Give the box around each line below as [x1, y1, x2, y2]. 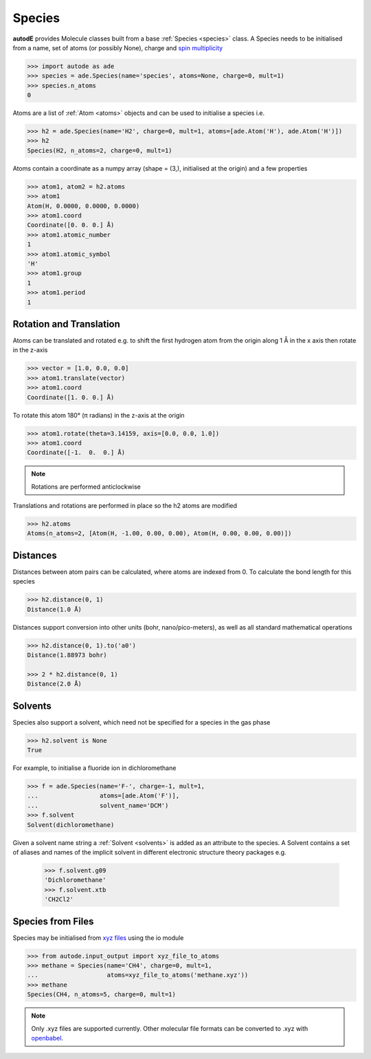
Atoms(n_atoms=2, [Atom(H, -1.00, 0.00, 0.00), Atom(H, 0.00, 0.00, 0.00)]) [27, 530, 292, 537]
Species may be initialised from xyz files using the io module [12, 933, 184, 942]
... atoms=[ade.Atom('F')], [27, 792, 180, 800]
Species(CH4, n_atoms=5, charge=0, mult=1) [27, 991, 177, 998]
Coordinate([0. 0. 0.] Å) [27, 221, 115, 229]
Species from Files [12, 915, 94, 927]
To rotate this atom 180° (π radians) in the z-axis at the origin [12, 411, 185, 419]
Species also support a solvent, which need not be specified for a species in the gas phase [12, 718, 271, 726]
